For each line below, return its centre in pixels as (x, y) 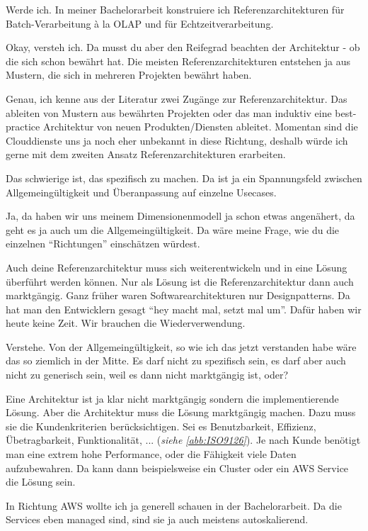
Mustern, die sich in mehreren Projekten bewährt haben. (129, 75)
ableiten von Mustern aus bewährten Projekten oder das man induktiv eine (169, 112)
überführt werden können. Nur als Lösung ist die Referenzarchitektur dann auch (180, 281)
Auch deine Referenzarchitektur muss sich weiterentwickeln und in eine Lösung (177, 267)
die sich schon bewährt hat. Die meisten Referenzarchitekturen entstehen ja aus (178, 61)
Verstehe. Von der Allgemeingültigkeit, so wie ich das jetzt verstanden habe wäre (181, 346)
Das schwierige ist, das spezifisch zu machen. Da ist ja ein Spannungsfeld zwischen (184, 178)
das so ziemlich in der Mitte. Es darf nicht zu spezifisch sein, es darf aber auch (176, 360)
